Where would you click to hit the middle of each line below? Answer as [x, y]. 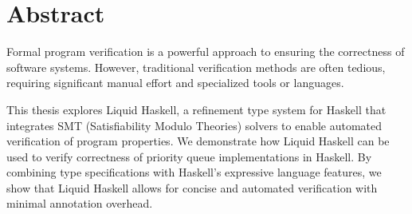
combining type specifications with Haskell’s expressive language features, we [194, 172]
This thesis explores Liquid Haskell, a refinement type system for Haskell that [196, 109]
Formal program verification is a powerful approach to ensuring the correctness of [206, 52]
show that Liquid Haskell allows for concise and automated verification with [192, 187]
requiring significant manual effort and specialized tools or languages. [175, 83]
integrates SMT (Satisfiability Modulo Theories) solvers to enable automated [194, 125]
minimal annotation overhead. [80, 203]
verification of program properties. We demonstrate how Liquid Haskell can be [198, 141]
